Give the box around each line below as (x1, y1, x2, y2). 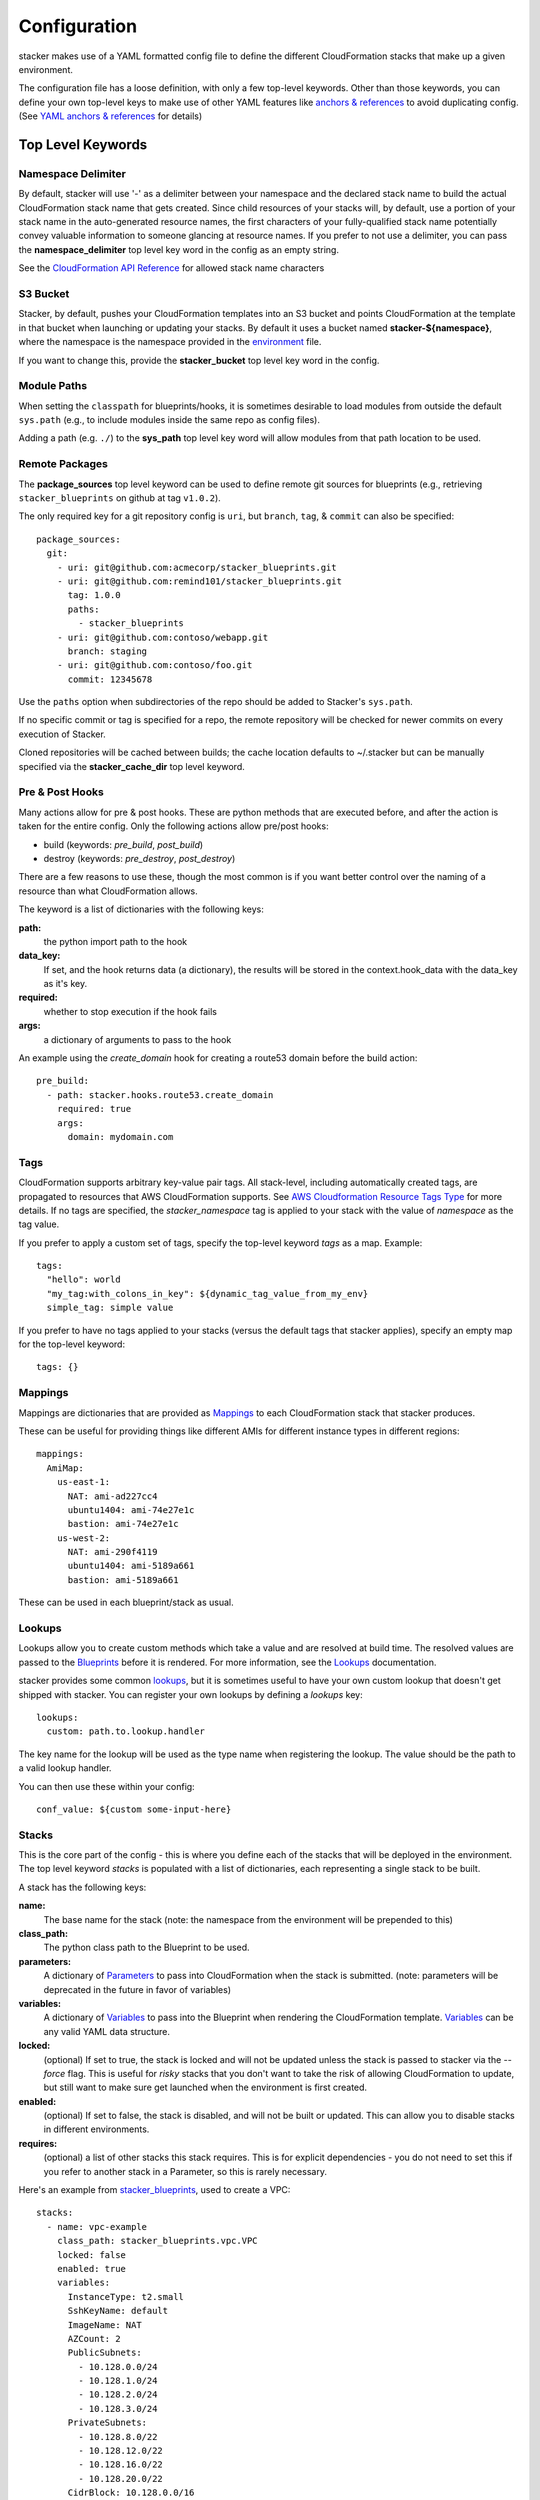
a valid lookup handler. (18, 1762, 112, 1774)
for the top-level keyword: (18, 1338, 125, 1350)
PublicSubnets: (67, 2347, 142, 2359)
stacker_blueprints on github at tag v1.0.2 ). (18, 491, 222, 504)
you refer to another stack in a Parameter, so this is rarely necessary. (43, 2165, 327, 2177)
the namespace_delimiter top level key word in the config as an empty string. (18, 243, 340, 255)
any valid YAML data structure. (43, 2025, 170, 2037)
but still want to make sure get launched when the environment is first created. (43, 2081, 368, 2094)
